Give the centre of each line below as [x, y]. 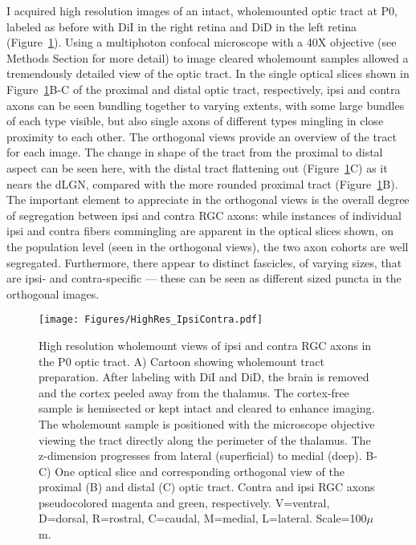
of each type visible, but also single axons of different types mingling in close [195, 121]
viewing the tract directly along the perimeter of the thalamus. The [205, 439]
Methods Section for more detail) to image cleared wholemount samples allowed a [208, 57]
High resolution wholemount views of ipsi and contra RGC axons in [205, 345]
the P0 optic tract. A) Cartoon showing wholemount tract [181, 361]
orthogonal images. [53, 293]
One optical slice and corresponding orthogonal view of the [200, 471]
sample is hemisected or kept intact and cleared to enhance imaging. [207, 408]
